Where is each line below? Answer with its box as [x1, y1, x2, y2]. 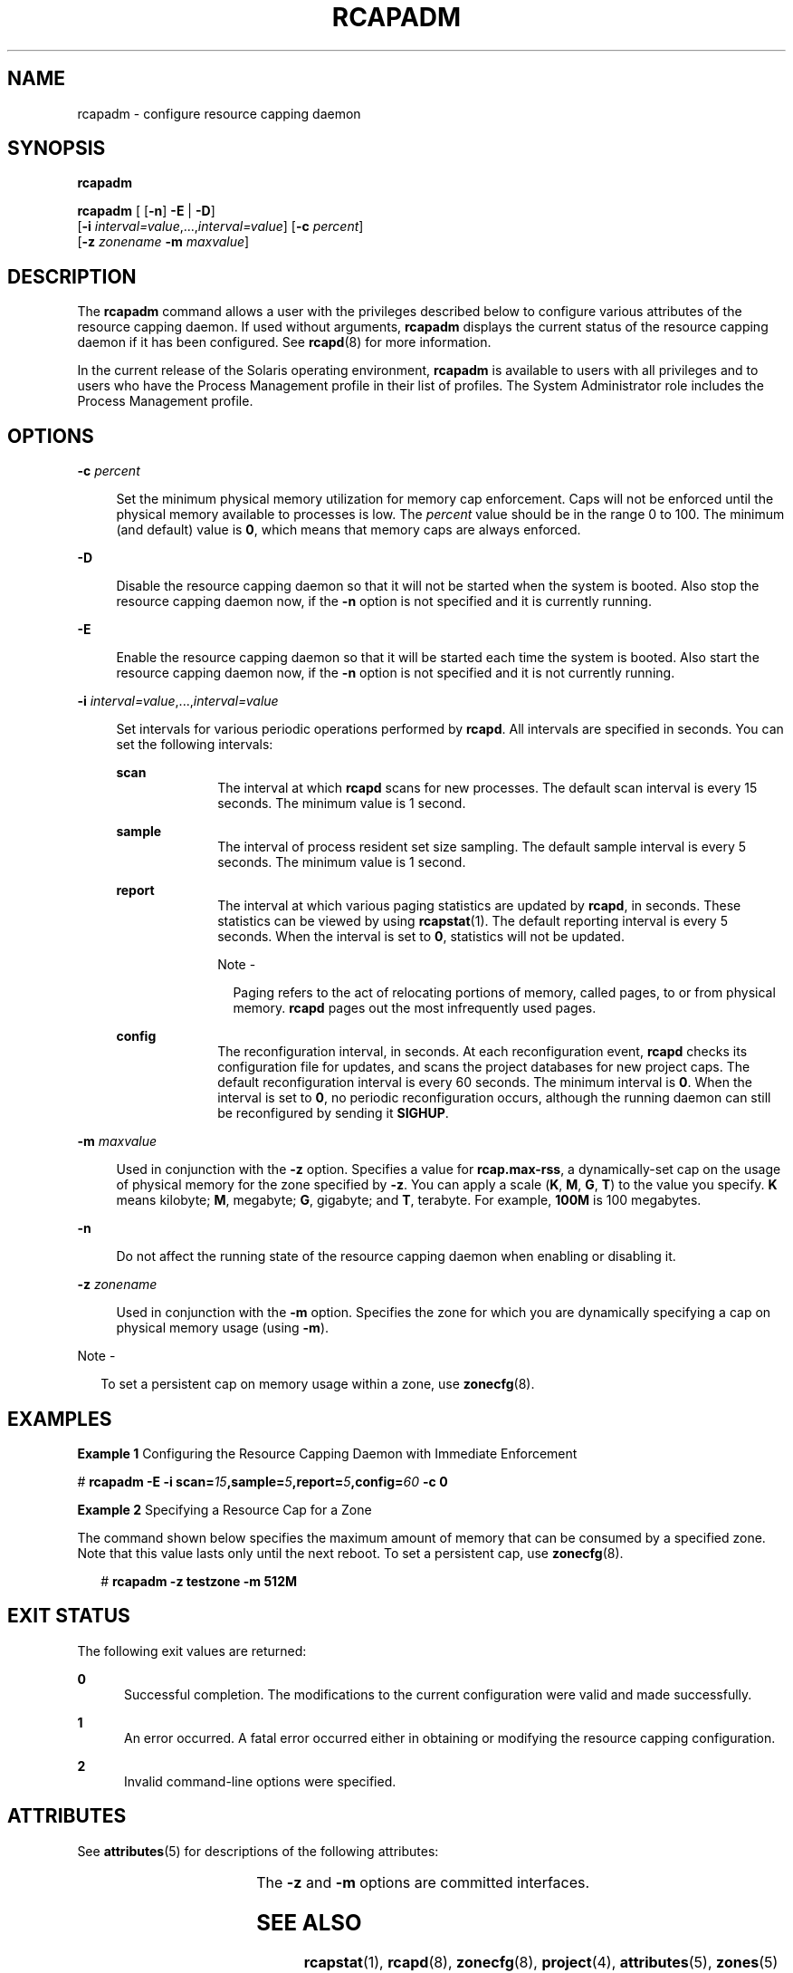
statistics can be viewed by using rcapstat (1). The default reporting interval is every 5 [217, 913, 728, 929]
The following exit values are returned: [77, 1642, 307, 1659]
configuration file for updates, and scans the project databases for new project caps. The [217, 1059, 750, 1075]
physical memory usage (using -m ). [116, 1320, 330, 1336]
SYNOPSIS [7, 137, 106, 160]
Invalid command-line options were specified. [124, 1773, 396, 1789]
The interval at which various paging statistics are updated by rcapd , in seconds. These [217, 898, 741, 914]
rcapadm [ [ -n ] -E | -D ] [77, 203, 215, 219]
